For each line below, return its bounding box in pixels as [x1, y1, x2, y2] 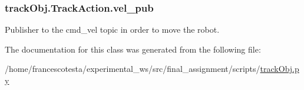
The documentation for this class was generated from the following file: [5, 43, 261, 55]
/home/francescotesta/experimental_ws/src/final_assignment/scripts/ [5, 63, 260, 75]
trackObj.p [260, 63, 299, 75]
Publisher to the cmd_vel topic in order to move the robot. [5, 23, 220, 36]
